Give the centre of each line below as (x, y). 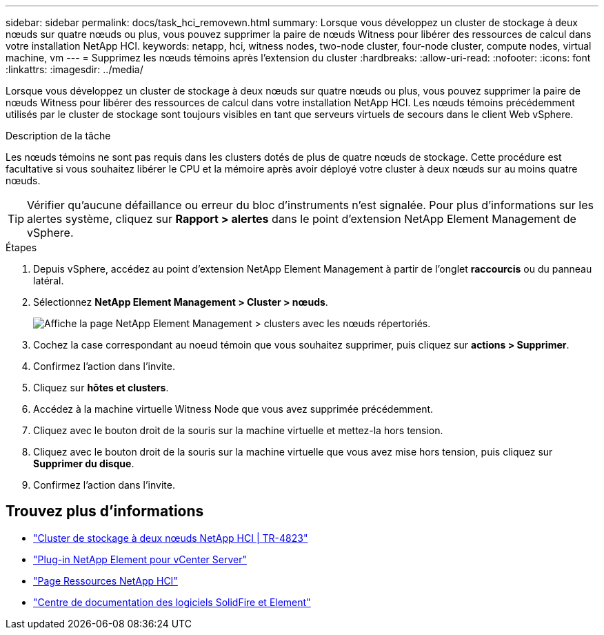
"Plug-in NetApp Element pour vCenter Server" (140, 559)
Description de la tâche (58, 136)
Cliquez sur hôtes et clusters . (101, 388)
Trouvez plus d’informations (105, 511)
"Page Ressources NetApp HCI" (105, 580)
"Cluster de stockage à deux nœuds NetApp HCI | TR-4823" (171, 538)
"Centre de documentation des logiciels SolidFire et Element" (172, 602)
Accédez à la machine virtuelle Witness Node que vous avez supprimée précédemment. (233, 409)
